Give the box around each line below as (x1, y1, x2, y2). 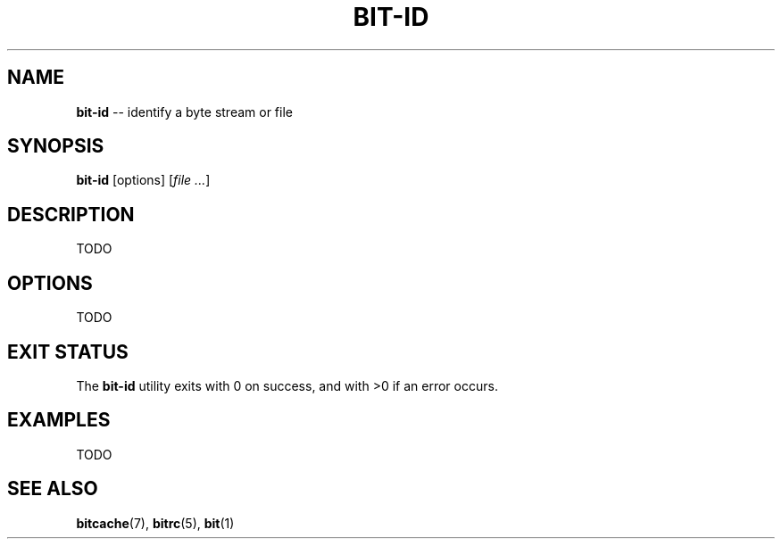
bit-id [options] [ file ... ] (76, 172, 211, 188)
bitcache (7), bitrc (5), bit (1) (76, 515, 235, 531)
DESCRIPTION (7, 203, 135, 226)
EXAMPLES (7, 409, 111, 432)
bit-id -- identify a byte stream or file (76, 103, 293, 120)
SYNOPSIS (7, 135, 104, 158)
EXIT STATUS (7, 340, 129, 363)
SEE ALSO (7, 477, 98, 500)
